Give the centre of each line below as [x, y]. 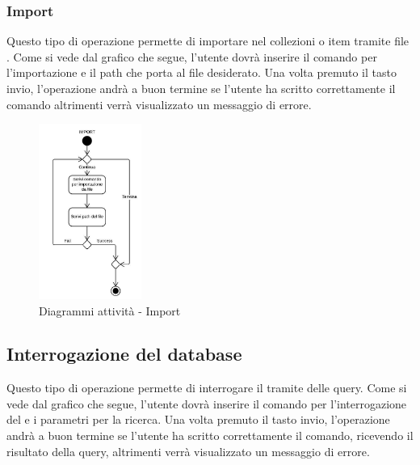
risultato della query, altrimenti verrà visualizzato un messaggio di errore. [188, 451]
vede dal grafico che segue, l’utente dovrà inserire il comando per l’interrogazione [207, 403]
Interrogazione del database [124, 354]
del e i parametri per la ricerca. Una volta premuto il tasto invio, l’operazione [198, 419]
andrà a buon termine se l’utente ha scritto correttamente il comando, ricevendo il [210, 435]
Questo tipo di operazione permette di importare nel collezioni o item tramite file [208, 41]
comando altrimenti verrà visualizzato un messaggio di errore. [159, 104]
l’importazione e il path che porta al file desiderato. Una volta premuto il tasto [202, 72]
